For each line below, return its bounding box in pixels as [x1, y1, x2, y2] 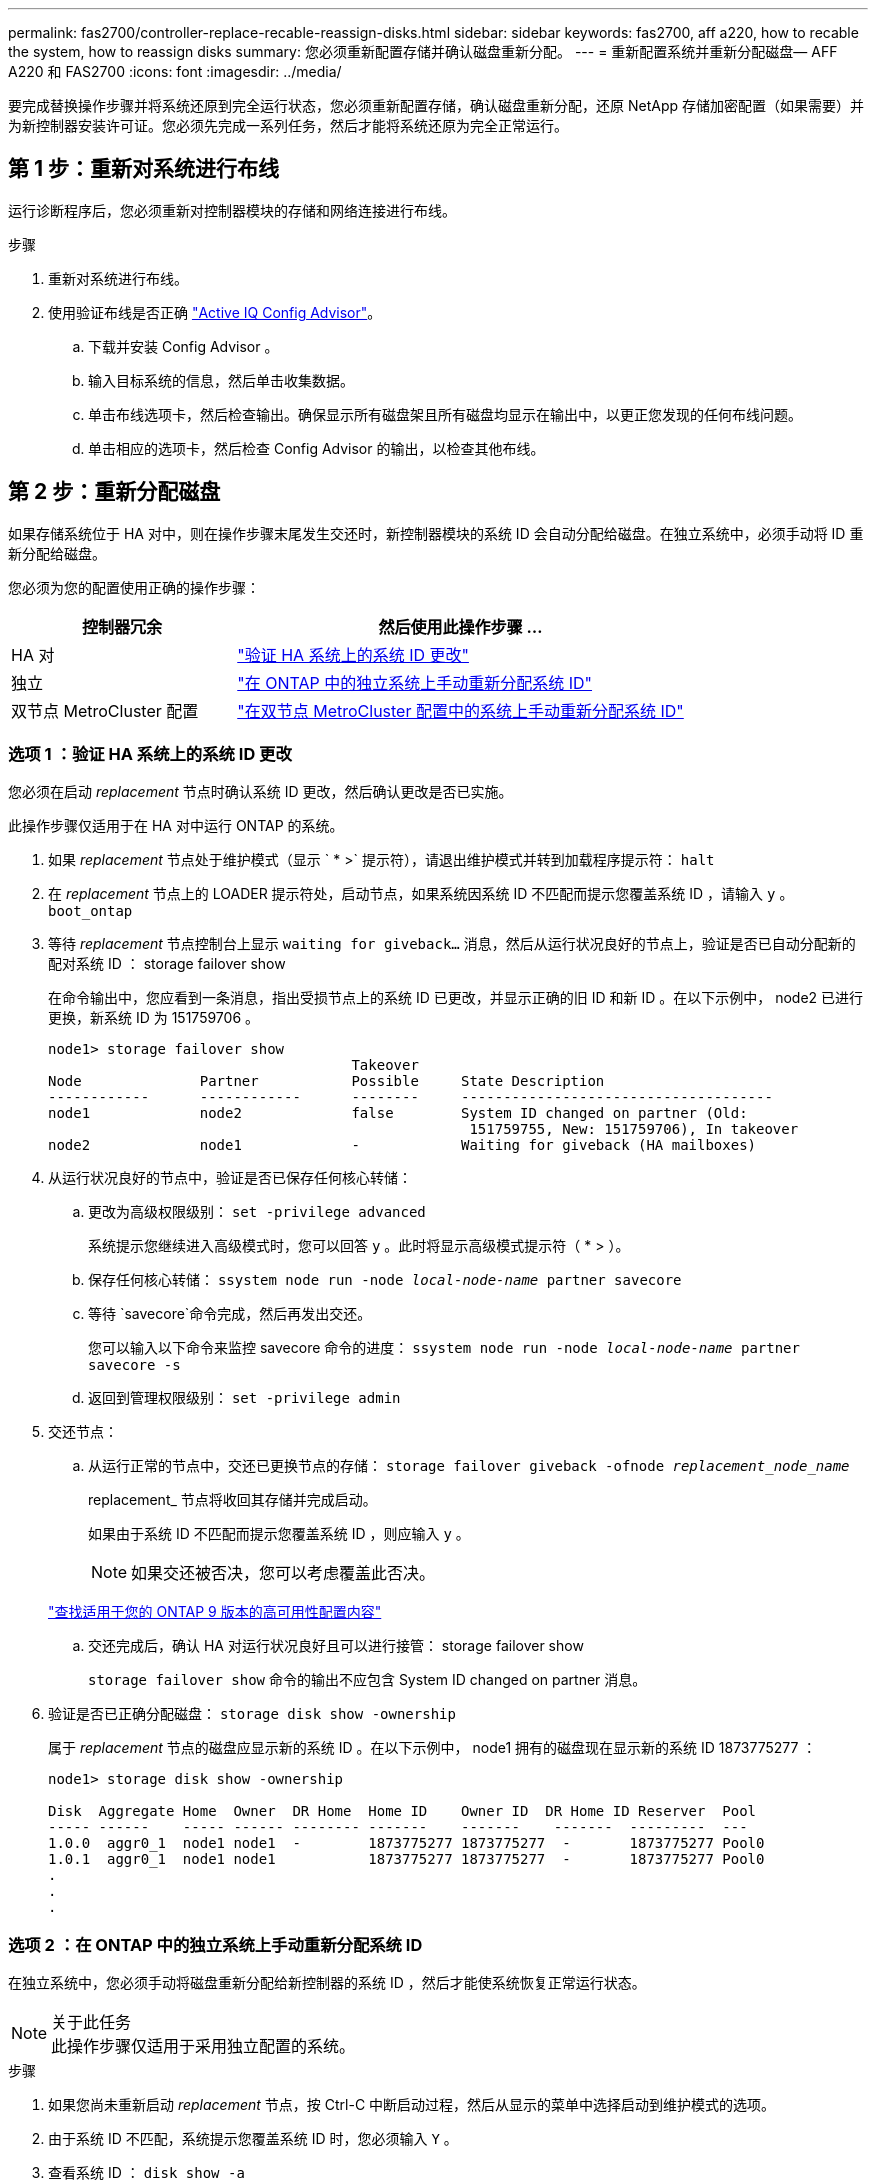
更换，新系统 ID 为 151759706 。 [48, 1009, 260, 1027]
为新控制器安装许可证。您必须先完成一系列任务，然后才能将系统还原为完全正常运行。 [8, 117, 568, 134]
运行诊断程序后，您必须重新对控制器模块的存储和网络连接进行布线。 [8, 201, 456, 219]
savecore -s [88, 1357, 181, 1374]
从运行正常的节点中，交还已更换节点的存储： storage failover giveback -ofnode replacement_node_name [88, 1457, 850, 1475]
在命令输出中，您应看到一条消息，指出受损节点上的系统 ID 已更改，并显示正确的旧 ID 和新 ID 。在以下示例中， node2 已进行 [48, 989, 864, 1007]
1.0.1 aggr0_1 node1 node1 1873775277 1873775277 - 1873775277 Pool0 [48, 1851, 765, 1868]
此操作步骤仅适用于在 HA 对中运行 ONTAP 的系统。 [8, 817, 344, 835]
